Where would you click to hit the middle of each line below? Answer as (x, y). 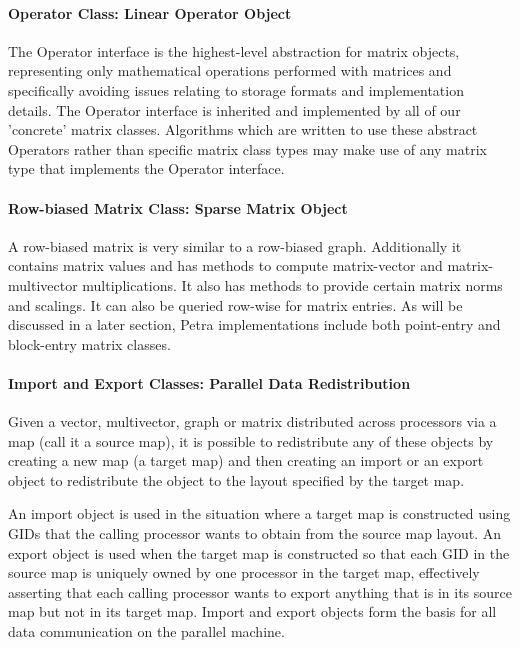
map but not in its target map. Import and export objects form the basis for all (252, 611)
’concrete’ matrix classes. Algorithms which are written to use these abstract (243, 129)
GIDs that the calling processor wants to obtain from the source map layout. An (255, 533)
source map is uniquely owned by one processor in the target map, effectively (244, 572)
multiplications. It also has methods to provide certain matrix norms (292, 284)
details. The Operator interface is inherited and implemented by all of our (234, 109)
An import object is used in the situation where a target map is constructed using (259, 513)
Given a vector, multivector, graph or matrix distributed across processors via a (252, 421)
